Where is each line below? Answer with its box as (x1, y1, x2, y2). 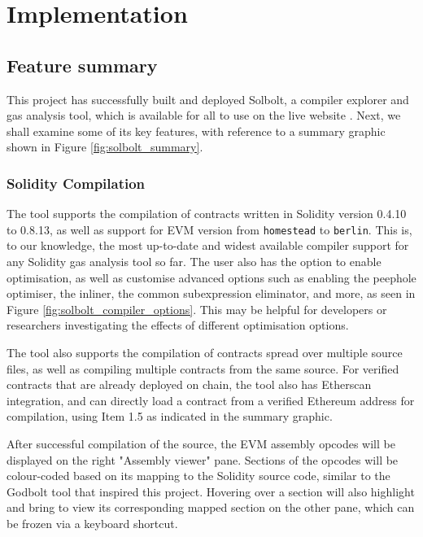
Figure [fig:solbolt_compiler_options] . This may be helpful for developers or (7, 300, 387, 317)
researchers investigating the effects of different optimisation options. (7, 317, 349, 334)
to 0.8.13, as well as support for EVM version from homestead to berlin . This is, (7, 220, 412, 238)
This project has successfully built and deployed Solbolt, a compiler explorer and (7, 90, 409, 107)
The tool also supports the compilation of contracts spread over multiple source (7, 343, 403, 360)
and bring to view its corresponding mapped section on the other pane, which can (7, 499, 415, 516)
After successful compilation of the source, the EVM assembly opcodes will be (7, 434, 395, 452)
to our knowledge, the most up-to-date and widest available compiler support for (7, 237, 409, 254)
